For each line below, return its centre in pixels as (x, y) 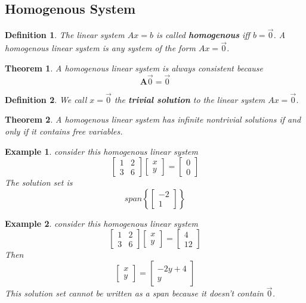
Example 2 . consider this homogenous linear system (101, 223)
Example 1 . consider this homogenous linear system (101, 151)
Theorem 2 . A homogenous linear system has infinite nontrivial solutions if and (153, 119)
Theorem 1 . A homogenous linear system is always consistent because (134, 68)
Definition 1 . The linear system (65, 35)
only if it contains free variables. (64, 131)
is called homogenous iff (203, 35)
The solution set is (39, 182)
